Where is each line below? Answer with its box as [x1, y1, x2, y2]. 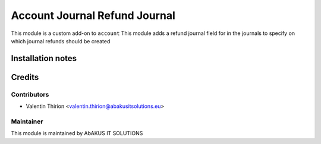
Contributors [11, 90, 49, 98]
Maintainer [11, 117, 43, 126]
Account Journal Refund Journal [11, 9, 175, 22]
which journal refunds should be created [11, 37, 111, 44]
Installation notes [11, 53, 77, 63]
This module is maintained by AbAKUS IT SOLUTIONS [11, 130, 143, 137]
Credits [11, 72, 39, 82]
